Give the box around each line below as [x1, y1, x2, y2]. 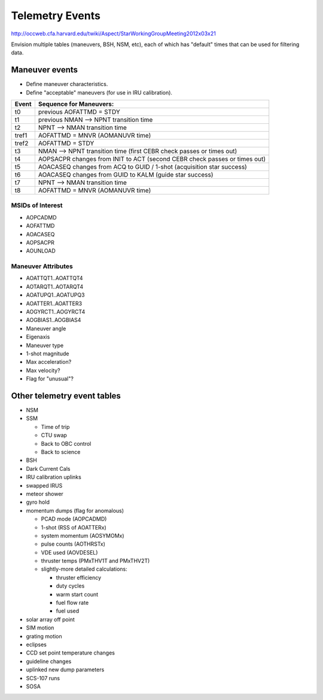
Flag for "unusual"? [26, 375, 74, 382]
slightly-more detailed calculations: [41, 565, 128, 573]
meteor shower [26, 490, 64, 497]
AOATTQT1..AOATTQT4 [26, 275, 83, 282]
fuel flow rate [56, 599, 89, 607]
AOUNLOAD [26, 247, 56, 254]
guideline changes [26, 658, 72, 665]
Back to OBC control [41, 440, 92, 447]
